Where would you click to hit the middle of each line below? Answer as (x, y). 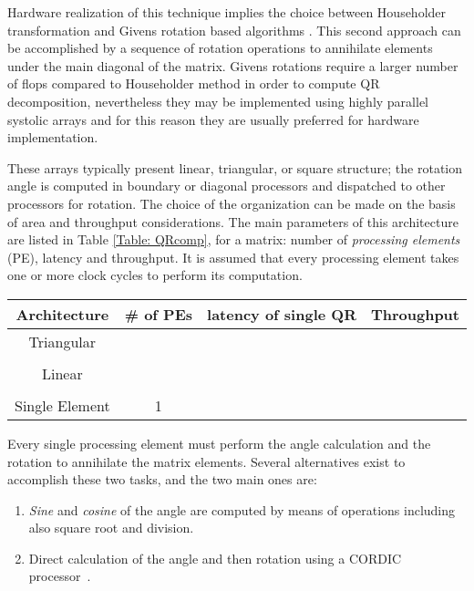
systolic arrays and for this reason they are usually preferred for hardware (213, 119)
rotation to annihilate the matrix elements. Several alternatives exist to (206, 461)
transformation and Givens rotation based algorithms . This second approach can (234, 30)
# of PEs (159, 314)
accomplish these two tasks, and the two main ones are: (162, 479)
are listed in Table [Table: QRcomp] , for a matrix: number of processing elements (234, 239)
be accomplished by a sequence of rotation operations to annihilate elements (220, 48)
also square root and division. (111, 528)
